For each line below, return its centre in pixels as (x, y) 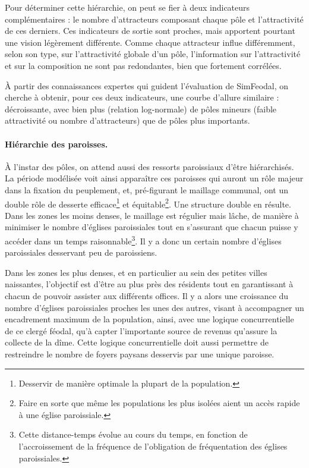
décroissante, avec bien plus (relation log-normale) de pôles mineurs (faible (141, 109)
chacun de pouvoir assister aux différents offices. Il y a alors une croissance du (147, 295)
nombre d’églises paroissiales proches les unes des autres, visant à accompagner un (154, 307)
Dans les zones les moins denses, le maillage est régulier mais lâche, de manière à (152, 215)
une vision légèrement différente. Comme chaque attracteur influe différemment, (150, 42)
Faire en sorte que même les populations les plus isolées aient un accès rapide (159, 403)
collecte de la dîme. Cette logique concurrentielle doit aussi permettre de (137, 342)
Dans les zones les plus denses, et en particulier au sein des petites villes (136, 272)
